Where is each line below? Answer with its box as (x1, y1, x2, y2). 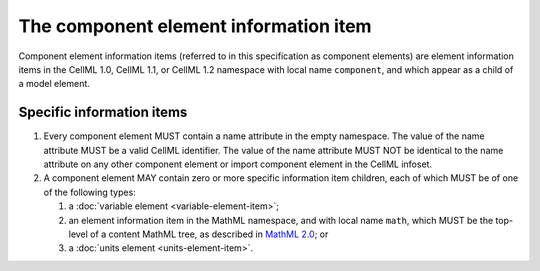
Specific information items (18, 104, 188, 121)
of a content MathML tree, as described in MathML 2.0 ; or (90, 228, 329, 240)
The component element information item (18, 15, 372, 37)
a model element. (18, 78, 90, 90)
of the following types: (43, 186, 137, 198)
